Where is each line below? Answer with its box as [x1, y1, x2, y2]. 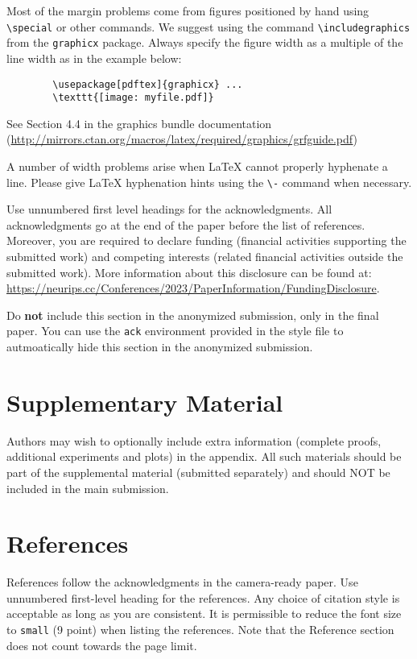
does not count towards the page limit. [6, 636, 197, 653]
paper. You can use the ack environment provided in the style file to [6, 322, 344, 339]
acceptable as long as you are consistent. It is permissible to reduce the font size [6, 605, 402, 622]
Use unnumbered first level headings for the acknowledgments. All [6, 201, 332, 218]
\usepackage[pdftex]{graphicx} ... [52, 78, 243, 90]
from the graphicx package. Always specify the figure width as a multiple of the [6, 34, 403, 51]
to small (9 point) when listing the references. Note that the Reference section [6, 621, 394, 638]
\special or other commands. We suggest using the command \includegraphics [6, 18, 411, 35]
